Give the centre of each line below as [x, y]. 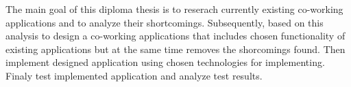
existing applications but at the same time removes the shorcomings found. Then [175, 49]
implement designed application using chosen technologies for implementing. [165, 62]
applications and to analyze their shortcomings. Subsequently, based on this [165, 22]
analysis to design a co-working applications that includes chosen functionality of [175, 36]
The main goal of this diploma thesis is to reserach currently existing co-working [174, 9]
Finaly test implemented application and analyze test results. [134, 75]
